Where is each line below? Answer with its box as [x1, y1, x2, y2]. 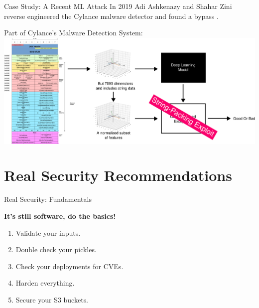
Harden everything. [15, 278, 75, 288]
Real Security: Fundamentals [4, 194, 92, 204]
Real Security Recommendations [4, 165, 232, 185]
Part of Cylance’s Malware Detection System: [4, 27, 143, 38]
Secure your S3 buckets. [15, 294, 89, 305]
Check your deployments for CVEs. [15, 261, 124, 271]
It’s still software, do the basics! [4, 210, 116, 221]
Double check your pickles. [15, 244, 97, 255]
